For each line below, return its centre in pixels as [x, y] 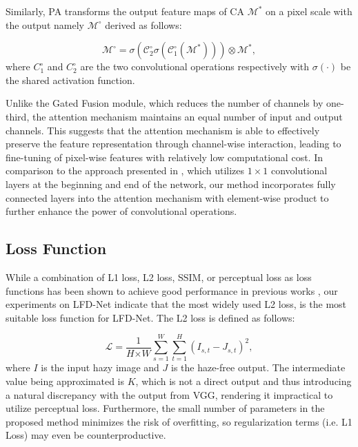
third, [18, 116]
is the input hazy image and [100, 367]
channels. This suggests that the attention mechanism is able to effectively [163, 130]
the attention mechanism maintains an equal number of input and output [187, 116]
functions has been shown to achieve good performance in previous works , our [172, 290]
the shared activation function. [70, 80]
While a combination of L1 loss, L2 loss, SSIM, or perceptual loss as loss [159, 277]
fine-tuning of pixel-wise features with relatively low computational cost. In [164, 157]
